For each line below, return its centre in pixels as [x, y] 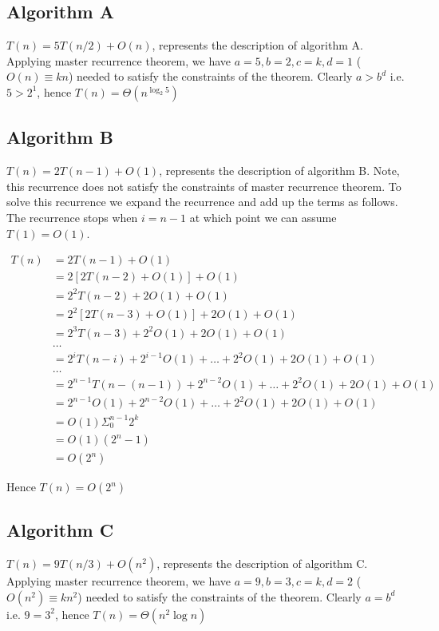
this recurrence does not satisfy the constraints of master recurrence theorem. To [204, 186]
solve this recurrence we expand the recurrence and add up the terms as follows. [202, 202]
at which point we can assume [263, 217]
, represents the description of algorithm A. [257, 45]
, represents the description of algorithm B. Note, [279, 171]
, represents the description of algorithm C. [262, 564]
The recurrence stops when [72, 217]
